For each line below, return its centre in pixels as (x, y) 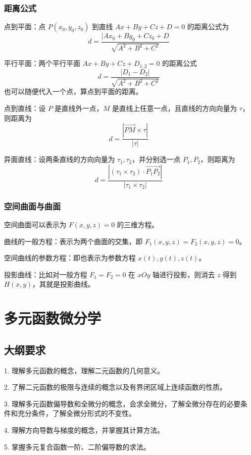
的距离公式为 (208, 26)
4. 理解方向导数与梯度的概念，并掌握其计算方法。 (84, 430)
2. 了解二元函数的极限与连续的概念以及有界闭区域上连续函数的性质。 (115, 387)
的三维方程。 (138, 224)
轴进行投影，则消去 (183, 274)
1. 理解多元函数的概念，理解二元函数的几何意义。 (84, 370)
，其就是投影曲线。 (64, 284)
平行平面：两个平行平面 (42, 63)
